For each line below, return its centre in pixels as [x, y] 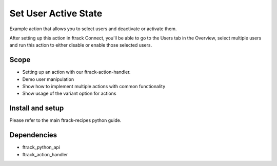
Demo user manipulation [48, 79]
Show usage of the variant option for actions [69, 94]
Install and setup [37, 108]
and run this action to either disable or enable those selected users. [81, 45]
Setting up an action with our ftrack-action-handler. [76, 72]
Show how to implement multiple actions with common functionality [94, 87]
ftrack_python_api [41, 147]
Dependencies [33, 135]
